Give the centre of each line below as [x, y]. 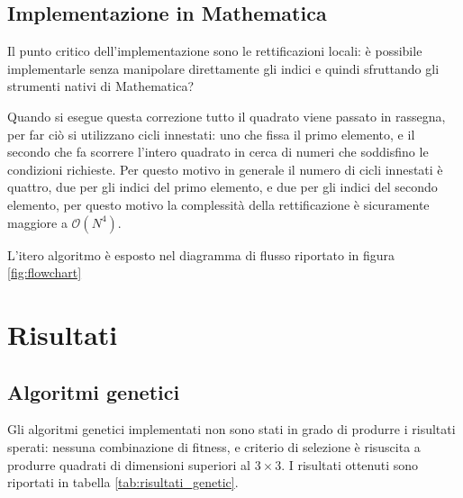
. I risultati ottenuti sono [350, 464]
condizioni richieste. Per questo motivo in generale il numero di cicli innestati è [225, 169]
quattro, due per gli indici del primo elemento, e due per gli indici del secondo [222, 187]
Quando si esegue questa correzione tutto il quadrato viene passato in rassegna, [227, 116]
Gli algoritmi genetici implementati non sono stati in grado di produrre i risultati [231, 429]
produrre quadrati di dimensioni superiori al [129, 464]
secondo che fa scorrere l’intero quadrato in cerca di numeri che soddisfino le [218, 152]
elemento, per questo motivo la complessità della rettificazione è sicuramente [218, 204]
